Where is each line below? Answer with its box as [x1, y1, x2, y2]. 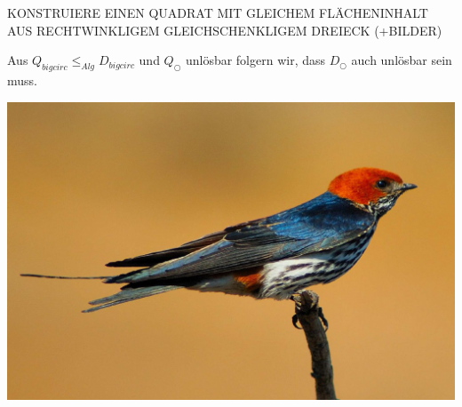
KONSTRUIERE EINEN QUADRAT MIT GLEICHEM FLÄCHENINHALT [7, 4, 428, 21]
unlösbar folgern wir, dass [185, 51, 326, 69]
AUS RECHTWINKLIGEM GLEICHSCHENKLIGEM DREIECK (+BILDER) [7, 20, 442, 39]
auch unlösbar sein [351, 51, 452, 69]
